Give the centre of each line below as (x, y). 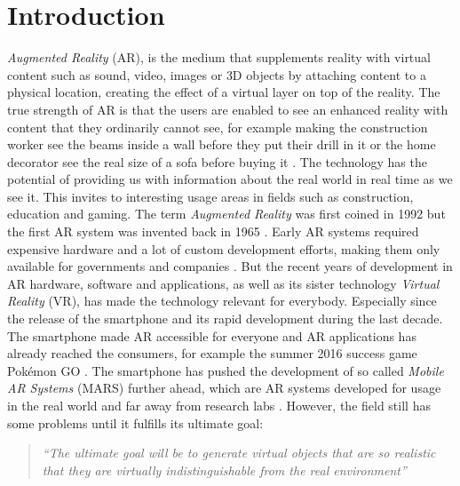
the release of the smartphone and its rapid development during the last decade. (225, 319)
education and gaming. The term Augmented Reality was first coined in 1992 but (226, 214)
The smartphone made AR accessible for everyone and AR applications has (212, 335)
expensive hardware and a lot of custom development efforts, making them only (224, 248)
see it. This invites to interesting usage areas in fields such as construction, (210, 196)
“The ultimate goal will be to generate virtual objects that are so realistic (239, 453)
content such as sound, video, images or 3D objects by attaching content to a (217, 74)
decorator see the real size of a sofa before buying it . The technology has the (217, 161)
